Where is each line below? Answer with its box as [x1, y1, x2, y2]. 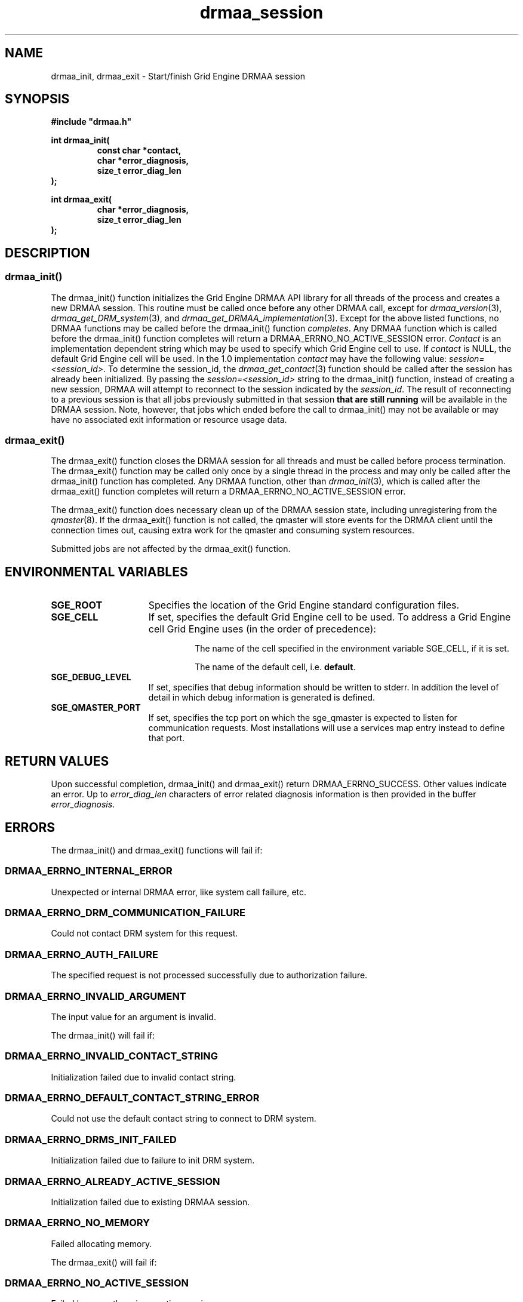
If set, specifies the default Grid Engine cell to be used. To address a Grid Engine [148, 611, 511, 624]
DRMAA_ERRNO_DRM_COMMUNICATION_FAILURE [5, 907, 245, 919]
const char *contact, [97, 145, 181, 156]
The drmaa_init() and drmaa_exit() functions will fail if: [51, 845, 263, 855]
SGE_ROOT [51, 599, 103, 612]
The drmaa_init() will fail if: [51, 1030, 155, 1040]
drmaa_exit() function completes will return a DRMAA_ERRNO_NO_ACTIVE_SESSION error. [51, 486, 406, 497]
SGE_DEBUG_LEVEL [51, 672, 131, 683]
